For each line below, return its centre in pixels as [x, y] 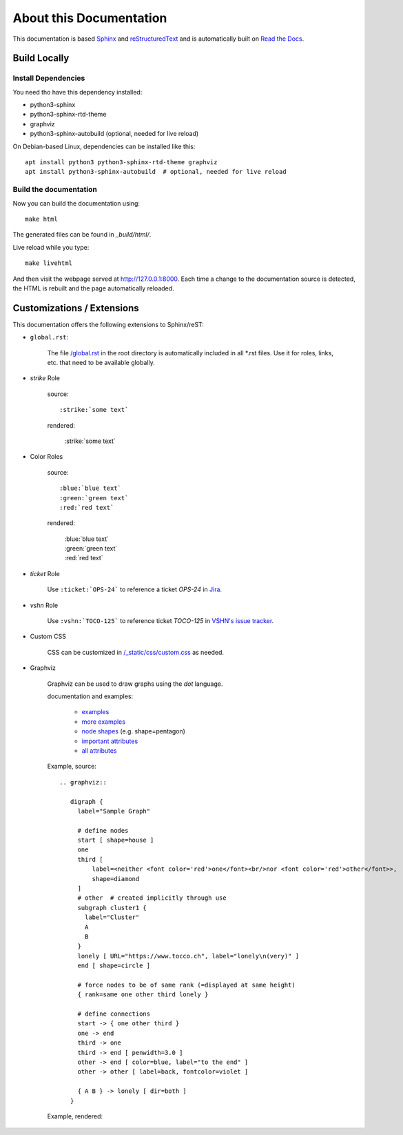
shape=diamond [116, 879]
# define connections [114, 1014]
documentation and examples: [90, 696]
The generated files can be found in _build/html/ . [82, 235]
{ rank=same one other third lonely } [143, 995]
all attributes [99, 750]
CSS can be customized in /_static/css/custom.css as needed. [135, 652]
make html [41, 219]
